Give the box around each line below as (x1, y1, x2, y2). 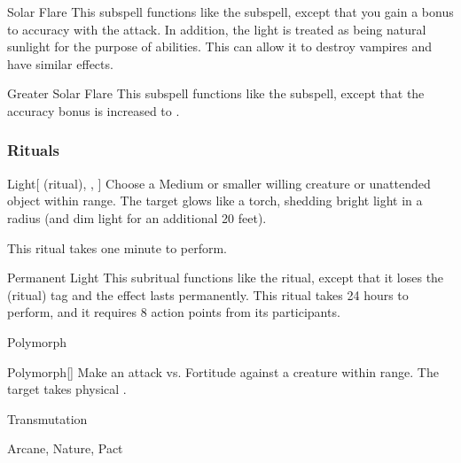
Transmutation (7, 409, 88, 428)
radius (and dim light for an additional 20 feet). (7, 208, 267, 227)
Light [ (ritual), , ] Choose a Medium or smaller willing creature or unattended (7, 174, 431, 192)
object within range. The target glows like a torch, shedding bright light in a (7, 191, 423, 210)
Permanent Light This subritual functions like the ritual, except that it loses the (7, 268, 444, 287)
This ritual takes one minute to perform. (7, 238, 227, 257)
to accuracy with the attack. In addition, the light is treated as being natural (7, 19, 426, 38)
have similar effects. (7, 54, 113, 73)
